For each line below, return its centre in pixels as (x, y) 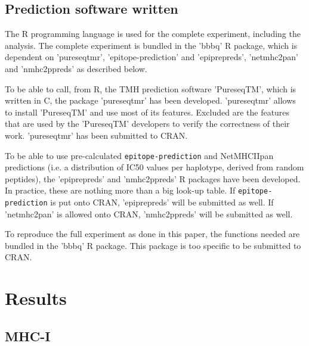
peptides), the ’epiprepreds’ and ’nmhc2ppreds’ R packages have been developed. (153, 178)
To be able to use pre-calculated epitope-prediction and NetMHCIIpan (139, 155)
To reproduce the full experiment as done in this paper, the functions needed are (152, 234)
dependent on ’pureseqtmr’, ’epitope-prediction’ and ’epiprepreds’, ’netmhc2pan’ (152, 57)
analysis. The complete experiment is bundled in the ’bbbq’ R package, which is (151, 45)
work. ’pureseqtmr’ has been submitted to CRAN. (96, 135)
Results (36, 298)
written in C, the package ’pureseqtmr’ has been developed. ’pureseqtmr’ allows (150, 100)
